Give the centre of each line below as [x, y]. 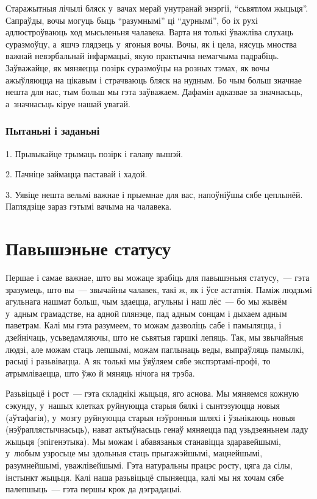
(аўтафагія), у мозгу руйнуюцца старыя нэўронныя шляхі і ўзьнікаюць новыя [151, 417]
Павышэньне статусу [88, 248]
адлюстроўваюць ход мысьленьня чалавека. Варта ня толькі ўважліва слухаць [150, 32]
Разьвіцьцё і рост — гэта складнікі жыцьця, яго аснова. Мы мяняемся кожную [152, 393]
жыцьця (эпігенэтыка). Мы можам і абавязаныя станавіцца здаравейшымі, [143, 441]
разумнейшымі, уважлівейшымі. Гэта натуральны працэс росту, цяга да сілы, [149, 465]
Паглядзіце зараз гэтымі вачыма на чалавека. [89, 206]
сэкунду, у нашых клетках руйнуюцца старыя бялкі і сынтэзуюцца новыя [143, 405]
